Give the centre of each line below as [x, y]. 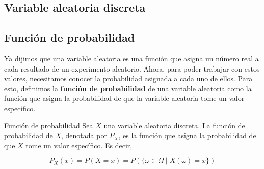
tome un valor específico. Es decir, [79, 145]
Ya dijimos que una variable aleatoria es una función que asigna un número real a [131, 58]
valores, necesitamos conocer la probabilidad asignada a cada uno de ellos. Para [128, 78]
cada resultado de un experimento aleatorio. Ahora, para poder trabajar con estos [132, 68]
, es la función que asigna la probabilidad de [187, 135]
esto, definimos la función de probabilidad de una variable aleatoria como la [128, 88]
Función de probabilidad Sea [49, 125]
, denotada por [84, 135]
